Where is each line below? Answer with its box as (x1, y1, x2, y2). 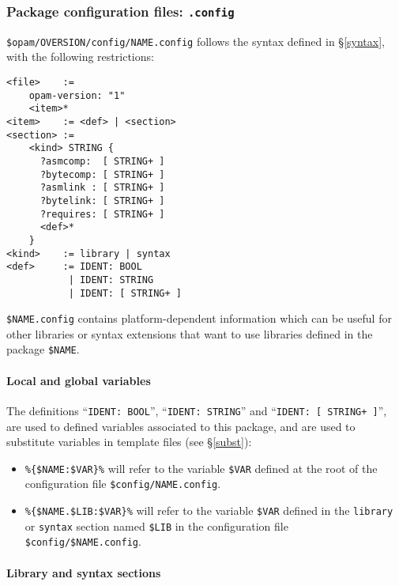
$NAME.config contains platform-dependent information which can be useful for (6, 310, 392, 327)
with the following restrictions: (6, 48, 154, 65)
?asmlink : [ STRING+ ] (40, 182, 165, 194)
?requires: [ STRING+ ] (40, 208, 165, 220)
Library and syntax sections (6, 564, 161, 580)
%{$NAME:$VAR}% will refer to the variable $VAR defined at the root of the (24, 459, 378, 476)
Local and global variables (6, 372, 151, 388)
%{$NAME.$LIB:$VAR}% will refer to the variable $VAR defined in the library (24, 502, 393, 519)
